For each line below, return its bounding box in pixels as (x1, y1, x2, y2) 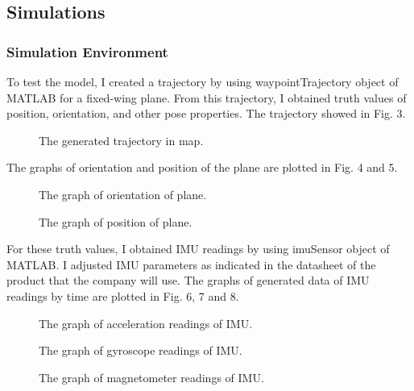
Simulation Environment (6, 41, 168, 61)
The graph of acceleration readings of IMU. (39, 314, 253, 331)
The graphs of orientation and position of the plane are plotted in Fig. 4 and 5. (6, 159, 398, 176)
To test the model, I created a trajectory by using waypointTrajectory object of (6, 73, 399, 89)
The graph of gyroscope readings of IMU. (39, 342, 242, 359)
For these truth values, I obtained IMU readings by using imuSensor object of (6, 240, 390, 257)
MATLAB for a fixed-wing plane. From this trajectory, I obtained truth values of (6, 89, 407, 106)
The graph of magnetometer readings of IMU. (39, 368, 264, 385)
